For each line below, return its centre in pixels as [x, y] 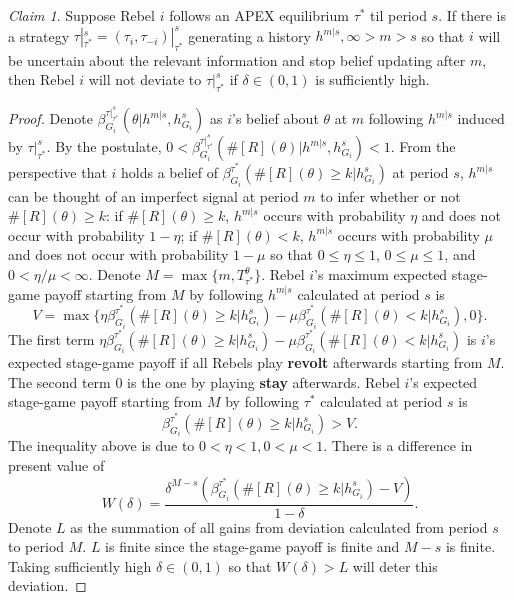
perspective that [57, 172]
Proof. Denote [50, 118]
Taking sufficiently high [80, 565]
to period [36, 546]
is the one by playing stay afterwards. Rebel [263, 381]
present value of [56, 465]
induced [481, 118]
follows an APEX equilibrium [259, 15]
